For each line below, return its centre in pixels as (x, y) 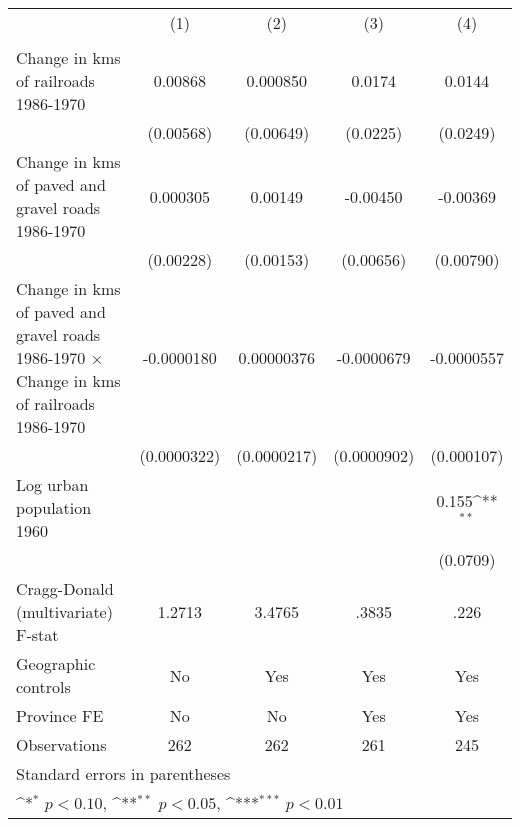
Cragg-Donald (65, 588)
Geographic (56, 663)
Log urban (52, 484)
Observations (61, 744)
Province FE (60, 715)
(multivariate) (64, 611)
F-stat (37, 634)
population (54, 507)
